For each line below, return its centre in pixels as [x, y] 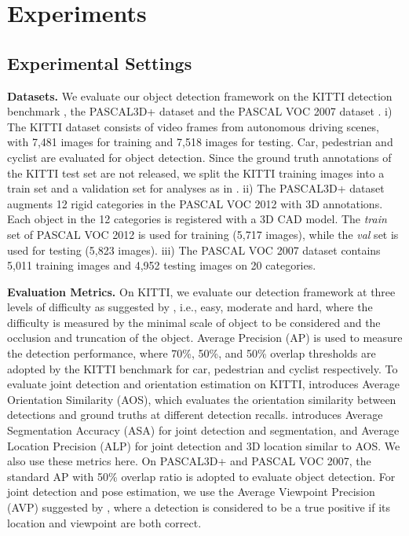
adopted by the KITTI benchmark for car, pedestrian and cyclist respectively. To [203, 368]
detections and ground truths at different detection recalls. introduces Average [195, 415]
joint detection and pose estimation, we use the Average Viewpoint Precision [191, 492]
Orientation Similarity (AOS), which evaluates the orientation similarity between [202, 399]
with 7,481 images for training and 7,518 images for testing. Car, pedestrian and [200, 142]
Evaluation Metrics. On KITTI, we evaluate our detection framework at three [201, 291]
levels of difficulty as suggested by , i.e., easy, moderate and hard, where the [190, 307]
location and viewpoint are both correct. [104, 522]
